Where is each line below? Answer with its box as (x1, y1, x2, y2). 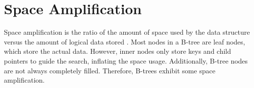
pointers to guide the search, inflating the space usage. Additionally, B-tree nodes (4, 55, 248, 66)
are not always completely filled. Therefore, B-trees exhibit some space (4, 65, 215, 75)
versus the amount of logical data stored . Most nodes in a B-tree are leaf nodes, (4, 36, 245, 46)
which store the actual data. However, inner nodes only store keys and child (4, 46, 231, 56)
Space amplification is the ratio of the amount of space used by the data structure (4, 27, 250, 37)
